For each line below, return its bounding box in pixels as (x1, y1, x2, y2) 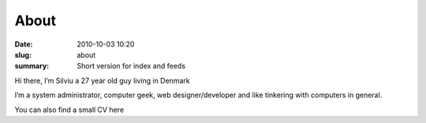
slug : (14, 50, 32, 59)
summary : (14, 61, 50, 71)
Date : (14, 39, 33, 49)
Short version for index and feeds (77, 61, 185, 71)
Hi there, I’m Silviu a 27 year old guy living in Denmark (14, 76, 190, 85)
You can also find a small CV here (14, 105, 125, 114)
